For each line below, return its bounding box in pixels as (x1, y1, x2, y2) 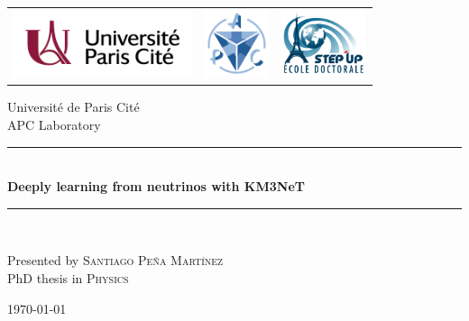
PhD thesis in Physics (7, 268, 129, 287)
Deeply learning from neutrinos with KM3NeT (7, 177, 305, 196)
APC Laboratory (7, 115, 101, 134)
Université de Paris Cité (7, 97, 140, 116)
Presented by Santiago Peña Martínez (7, 251, 224, 270)
